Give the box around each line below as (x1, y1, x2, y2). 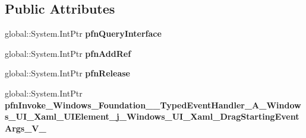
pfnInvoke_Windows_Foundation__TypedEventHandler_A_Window (5, 98, 301, 111)
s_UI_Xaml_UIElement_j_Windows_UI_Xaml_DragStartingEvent (5, 110, 299, 123)
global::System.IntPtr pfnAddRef (5, 47, 131, 59)
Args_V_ (5, 121, 46, 134)
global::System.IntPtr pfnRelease (5, 67, 130, 79)
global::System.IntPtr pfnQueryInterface (5, 27, 162, 40)
